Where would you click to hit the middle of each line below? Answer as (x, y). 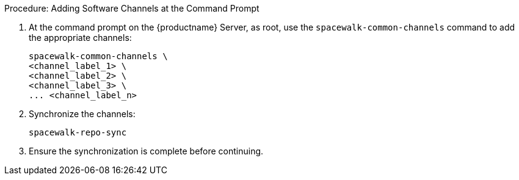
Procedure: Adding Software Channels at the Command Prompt (132, 8)
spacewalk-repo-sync (78, 132)
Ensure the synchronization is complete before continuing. (146, 151)
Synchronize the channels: (82, 114)
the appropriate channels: (80, 38)
